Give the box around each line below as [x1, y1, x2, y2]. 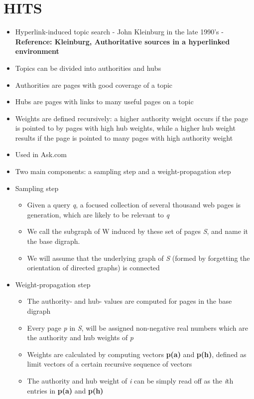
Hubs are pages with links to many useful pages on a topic [15, 96, 194, 107]
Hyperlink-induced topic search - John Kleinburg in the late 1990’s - [15, 26, 224, 37]
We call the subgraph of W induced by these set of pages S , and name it [27, 226, 248, 236]
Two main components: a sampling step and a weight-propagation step [15, 166, 231, 177]
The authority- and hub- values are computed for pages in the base [27, 296, 232, 306]
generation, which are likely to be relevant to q [27, 209, 169, 219]
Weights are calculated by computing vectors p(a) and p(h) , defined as [27, 349, 247, 359]
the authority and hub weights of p [27, 332, 133, 343]
